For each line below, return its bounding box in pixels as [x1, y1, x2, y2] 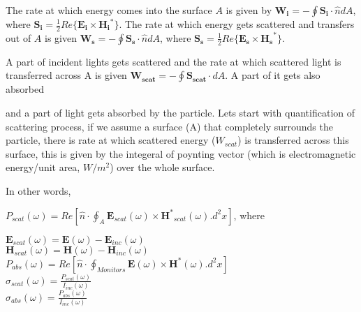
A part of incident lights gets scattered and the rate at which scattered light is [6, 54, 341, 68]
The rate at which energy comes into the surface [6, 3, 212, 17]
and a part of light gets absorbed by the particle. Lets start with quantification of [6, 105, 355, 120]
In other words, [6, 183, 71, 198]
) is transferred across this [237, 133, 349, 147]
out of [6, 30, 31, 45]
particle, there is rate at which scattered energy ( [6, 133, 216, 147]
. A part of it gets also [225, 68, 321, 82]
